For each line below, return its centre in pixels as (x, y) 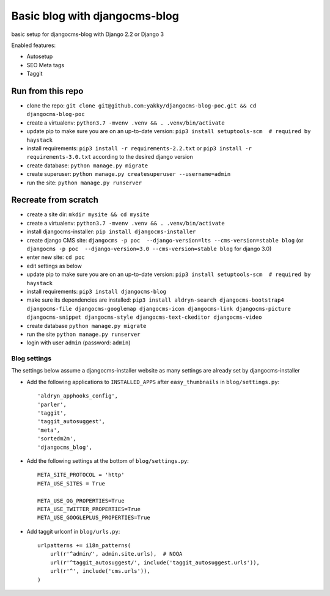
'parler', (52, 404)
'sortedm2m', (57, 439)
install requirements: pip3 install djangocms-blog (97, 291)
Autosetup (40, 56)
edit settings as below (54, 266)
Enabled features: (34, 45)
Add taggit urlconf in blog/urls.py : (73, 531)
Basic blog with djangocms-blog (95, 16)
